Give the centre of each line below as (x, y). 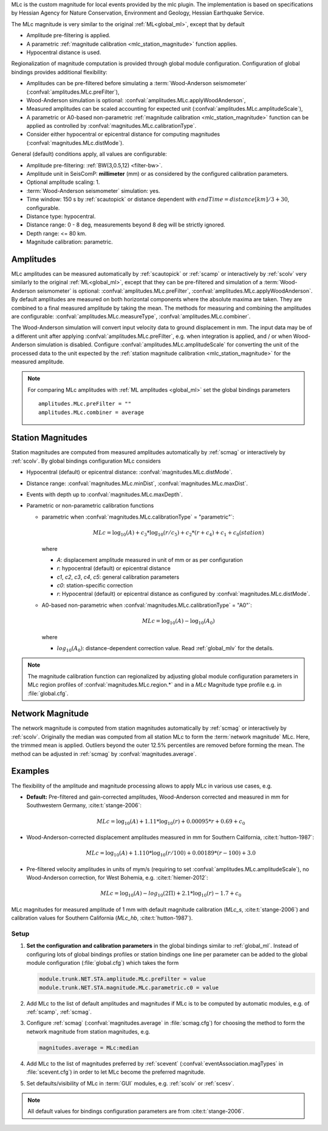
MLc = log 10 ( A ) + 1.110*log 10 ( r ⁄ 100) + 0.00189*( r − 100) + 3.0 (171, 854)
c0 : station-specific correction (95, 586)
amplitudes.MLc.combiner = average (91, 412)
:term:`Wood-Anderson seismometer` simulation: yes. (93, 191)
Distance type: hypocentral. (61, 216)
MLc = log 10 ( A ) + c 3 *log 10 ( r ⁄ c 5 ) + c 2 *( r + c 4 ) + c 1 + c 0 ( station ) (178, 533)
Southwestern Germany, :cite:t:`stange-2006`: (84, 805)
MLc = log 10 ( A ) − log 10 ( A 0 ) (178, 622)
